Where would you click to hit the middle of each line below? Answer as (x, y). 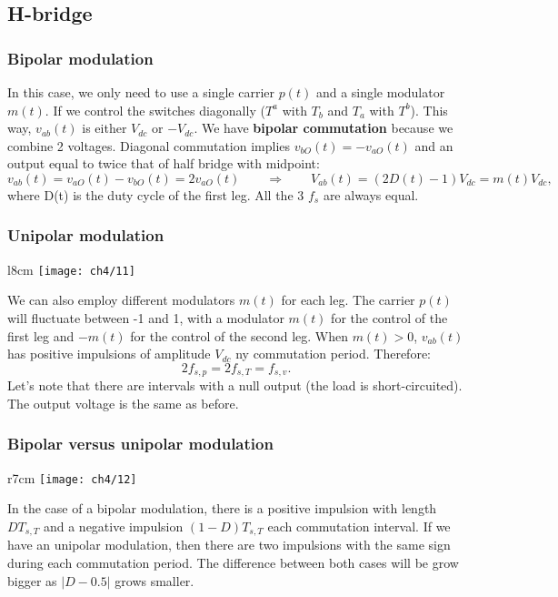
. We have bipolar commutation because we (324, 128)
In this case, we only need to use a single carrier (141, 92)
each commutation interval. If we (359, 526)
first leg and (41, 335)
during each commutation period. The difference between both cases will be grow (233, 562)
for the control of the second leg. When (239, 335)
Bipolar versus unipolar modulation (140, 444)
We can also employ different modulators (121, 300)
